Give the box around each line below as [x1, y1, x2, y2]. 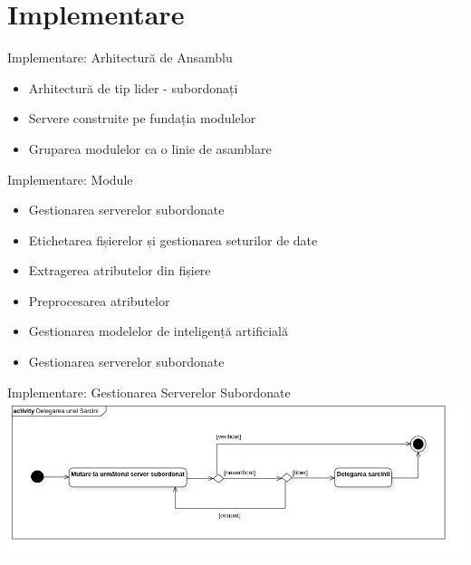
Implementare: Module [7, 169, 133, 188]
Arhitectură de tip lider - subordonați [28, 78, 238, 97]
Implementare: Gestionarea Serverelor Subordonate [7, 382, 291, 401]
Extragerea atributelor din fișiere [28, 261, 211, 280]
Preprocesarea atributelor [28, 291, 170, 310]
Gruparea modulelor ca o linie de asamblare [28, 139, 272, 158]
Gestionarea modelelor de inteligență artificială [28, 321, 288, 340]
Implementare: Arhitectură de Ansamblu [7, 48, 233, 67]
